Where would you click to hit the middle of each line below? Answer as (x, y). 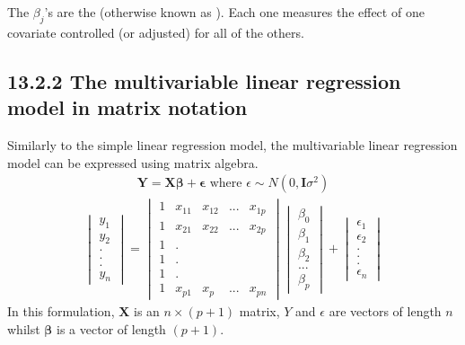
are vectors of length (385, 310)
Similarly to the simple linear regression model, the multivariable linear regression (232, 144)
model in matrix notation (127, 107)
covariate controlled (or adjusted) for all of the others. (156, 32)
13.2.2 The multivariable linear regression (204, 80)
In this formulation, (61, 310)
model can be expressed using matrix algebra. (133, 162)
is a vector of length (111, 328)
